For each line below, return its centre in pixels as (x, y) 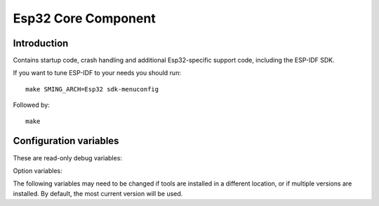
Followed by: (32, 105)
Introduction (41, 43)
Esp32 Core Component (84, 18)
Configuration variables (66, 141)
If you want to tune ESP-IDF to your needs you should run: (97, 73)
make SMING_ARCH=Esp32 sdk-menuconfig (92, 89)
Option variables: (38, 170)
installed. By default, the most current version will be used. (98, 193)
